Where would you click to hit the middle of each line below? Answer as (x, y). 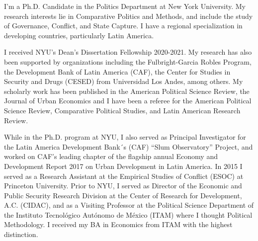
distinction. (21, 234)
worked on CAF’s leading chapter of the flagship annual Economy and (111, 156)
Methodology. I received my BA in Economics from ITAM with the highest (118, 224)
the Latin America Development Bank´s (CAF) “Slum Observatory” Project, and (129, 146)
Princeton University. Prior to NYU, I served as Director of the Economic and (123, 186)
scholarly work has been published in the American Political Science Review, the (127, 91)
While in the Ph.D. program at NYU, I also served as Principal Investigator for (125, 137)
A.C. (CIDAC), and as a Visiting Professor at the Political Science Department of (129, 205)
